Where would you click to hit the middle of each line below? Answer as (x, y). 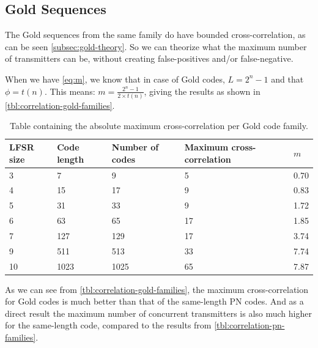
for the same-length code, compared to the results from (108, 325)
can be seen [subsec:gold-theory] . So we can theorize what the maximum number (156, 46)
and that (287, 79)
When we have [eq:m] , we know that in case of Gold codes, (115, 79)
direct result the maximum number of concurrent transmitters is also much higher (158, 313)
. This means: (70, 91)
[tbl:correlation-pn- (250, 325)
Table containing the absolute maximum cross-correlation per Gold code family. (159, 126)
